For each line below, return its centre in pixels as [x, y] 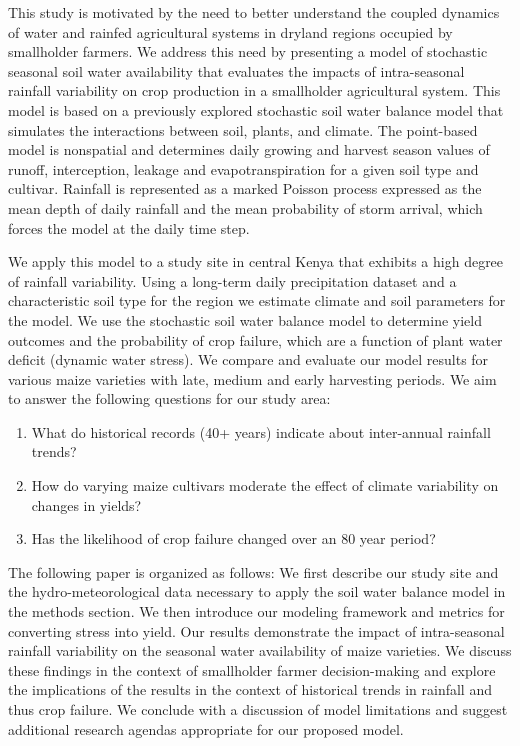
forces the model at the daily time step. [129, 227]
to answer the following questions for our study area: [169, 398]
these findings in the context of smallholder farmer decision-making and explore [252, 669]
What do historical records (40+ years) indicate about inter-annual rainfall [261, 431]
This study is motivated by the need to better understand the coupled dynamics [254, 12]
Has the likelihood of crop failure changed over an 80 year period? [233, 538]
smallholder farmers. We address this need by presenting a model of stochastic [248, 51]
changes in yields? [86, 504]
